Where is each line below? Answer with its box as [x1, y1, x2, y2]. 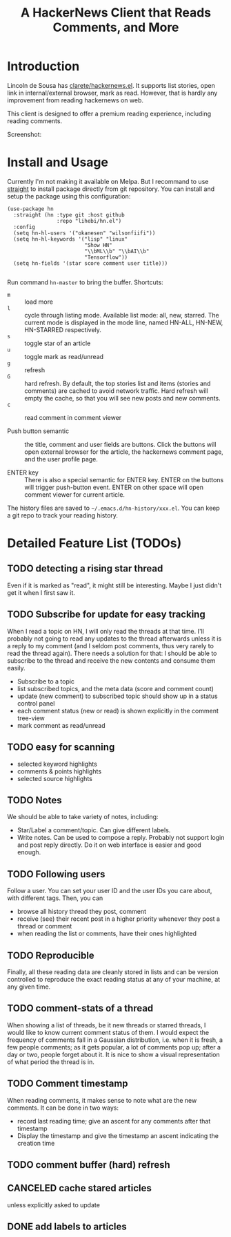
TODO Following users [7, 868, 106, 880]
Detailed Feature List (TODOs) [7, 535, 182, 551]
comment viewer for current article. [24, 490, 125, 499]
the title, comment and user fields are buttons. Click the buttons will [24, 440, 217, 448]
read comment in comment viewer [24, 413, 122, 421]
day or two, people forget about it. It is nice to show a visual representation [7, 1050, 221, 1059]
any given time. [7, 982, 51, 991]
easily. [7, 663, 26, 672]
